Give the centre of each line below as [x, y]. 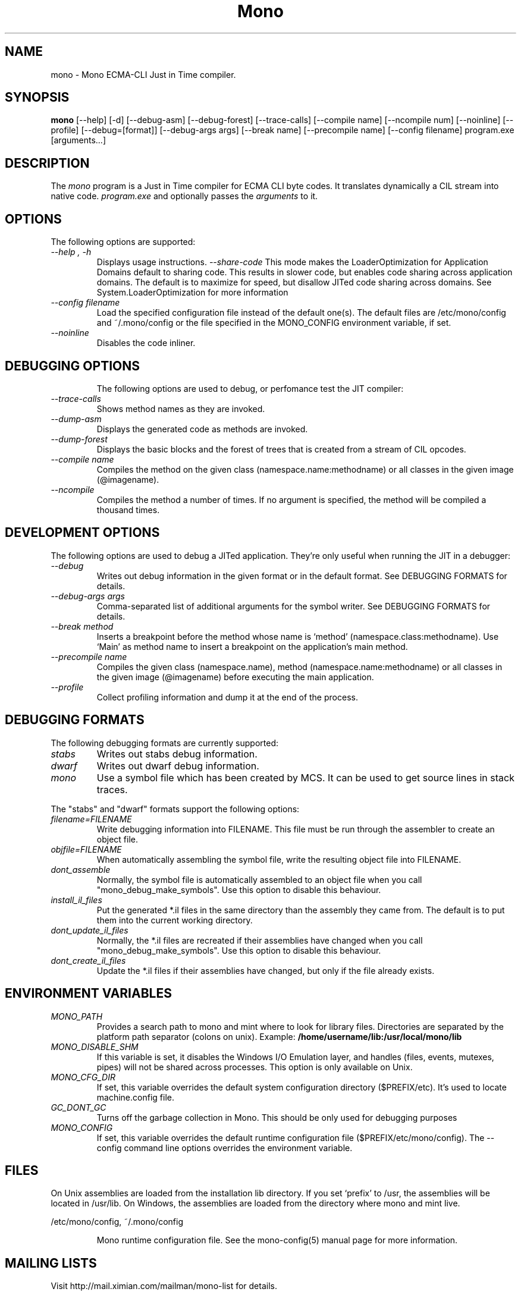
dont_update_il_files [90, 930]
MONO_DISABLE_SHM [95, 1046]
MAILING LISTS [51, 1263]
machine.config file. [135, 1097]
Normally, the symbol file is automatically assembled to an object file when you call [259, 879]
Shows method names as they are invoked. [181, 408]
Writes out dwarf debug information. [178, 766]
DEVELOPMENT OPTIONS [82, 533]
